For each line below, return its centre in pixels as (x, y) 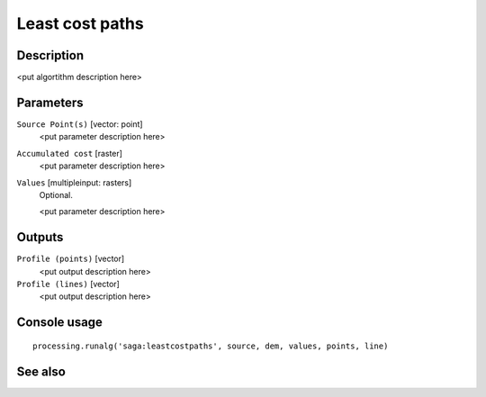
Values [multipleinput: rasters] (74, 182)
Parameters (50, 102)
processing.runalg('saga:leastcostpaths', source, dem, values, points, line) (211, 346)
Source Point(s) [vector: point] (80, 124)
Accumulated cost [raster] (70, 153)
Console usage (60, 323)
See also (41, 371)
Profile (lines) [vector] (68, 284)
